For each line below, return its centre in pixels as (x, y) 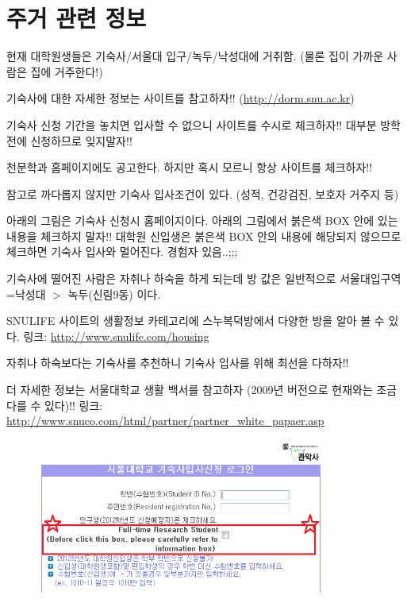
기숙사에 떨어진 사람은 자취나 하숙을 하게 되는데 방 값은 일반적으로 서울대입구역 (204, 278)
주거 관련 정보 (77, 18)
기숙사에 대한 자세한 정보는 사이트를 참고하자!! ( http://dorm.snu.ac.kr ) (180, 98)
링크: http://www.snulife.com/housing (116, 336)
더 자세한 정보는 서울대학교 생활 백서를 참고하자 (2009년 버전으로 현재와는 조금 (202, 390)
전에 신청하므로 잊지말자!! (69, 140)
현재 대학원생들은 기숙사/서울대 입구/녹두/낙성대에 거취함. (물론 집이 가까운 (195, 56)
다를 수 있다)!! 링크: (55, 405)
